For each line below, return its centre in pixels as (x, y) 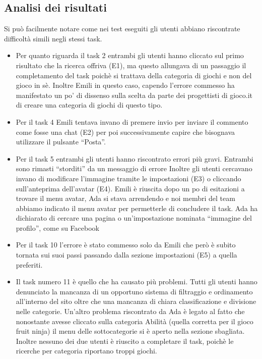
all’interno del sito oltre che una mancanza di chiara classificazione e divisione (136, 301)
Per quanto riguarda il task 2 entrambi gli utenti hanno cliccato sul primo (130, 55)
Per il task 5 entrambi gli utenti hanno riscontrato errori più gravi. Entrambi (135, 158)
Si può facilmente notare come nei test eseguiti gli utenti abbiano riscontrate (122, 29)
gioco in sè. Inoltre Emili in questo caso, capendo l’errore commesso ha (125, 85)
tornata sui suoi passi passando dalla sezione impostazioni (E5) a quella (126, 255)
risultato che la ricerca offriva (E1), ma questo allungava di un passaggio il (131, 65)
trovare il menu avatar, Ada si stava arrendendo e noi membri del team (125, 198)
